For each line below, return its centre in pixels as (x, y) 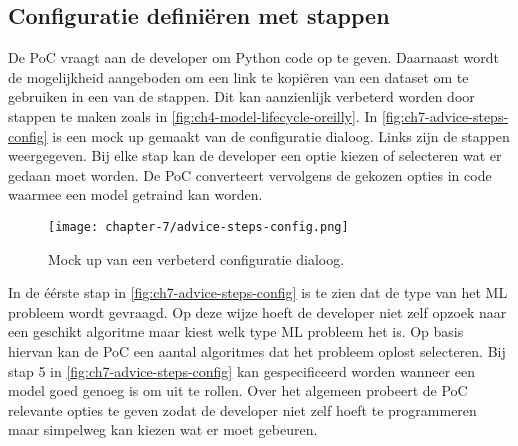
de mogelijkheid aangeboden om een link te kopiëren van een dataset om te (238, 76)
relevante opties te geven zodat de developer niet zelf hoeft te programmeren (242, 409)
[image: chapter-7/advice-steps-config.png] (198, 226)
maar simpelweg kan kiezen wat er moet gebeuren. (163, 429)
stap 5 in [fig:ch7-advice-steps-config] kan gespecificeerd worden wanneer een (242, 370)
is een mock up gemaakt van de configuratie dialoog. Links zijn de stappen (281, 135)
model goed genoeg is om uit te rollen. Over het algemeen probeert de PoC (238, 390)
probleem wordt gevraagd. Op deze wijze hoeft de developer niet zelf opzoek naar (257, 311)
